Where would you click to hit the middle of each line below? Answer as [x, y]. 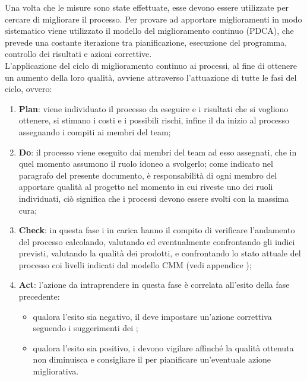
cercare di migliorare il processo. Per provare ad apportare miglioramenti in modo [153, 19]
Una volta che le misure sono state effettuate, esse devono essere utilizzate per [147, 7]
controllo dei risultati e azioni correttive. [78, 54]
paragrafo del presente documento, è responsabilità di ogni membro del [148, 175]
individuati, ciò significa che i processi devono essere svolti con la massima [154, 198]
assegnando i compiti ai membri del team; [95, 131]
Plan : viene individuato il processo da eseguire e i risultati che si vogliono [153, 108]
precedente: [39, 296]
